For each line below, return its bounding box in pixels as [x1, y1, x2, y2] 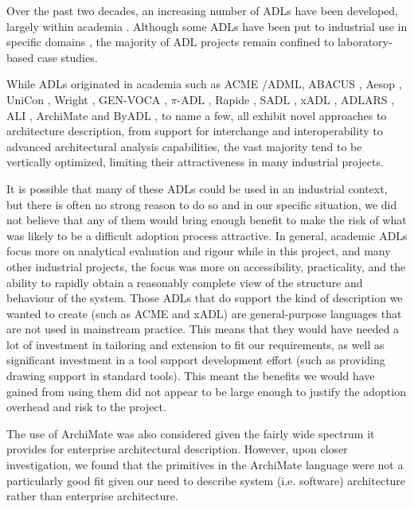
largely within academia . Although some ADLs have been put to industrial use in [6, 17, 408, 34]
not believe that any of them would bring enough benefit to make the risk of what [6, 212, 407, 228]
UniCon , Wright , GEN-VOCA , [6, 91, 167, 107]
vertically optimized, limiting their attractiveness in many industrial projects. [6, 153, 384, 170]
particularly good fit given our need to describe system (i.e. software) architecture [6, 472, 406, 488]
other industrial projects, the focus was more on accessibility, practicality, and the [6, 258, 406, 274]
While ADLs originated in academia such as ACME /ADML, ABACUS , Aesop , [6, 76, 402, 92]
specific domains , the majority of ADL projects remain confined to [6, 33, 334, 50]
